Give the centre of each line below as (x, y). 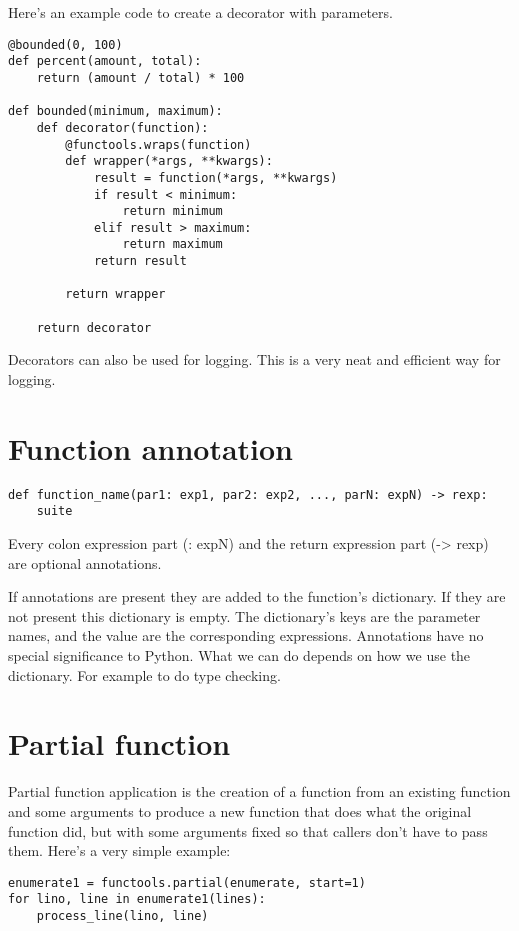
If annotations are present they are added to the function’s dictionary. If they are (257, 596)
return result (140, 261)
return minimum (172, 211)
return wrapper (115, 294)
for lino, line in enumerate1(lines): (137, 899)
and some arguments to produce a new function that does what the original (240, 810)
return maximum (172, 244)
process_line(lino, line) (122, 916)
